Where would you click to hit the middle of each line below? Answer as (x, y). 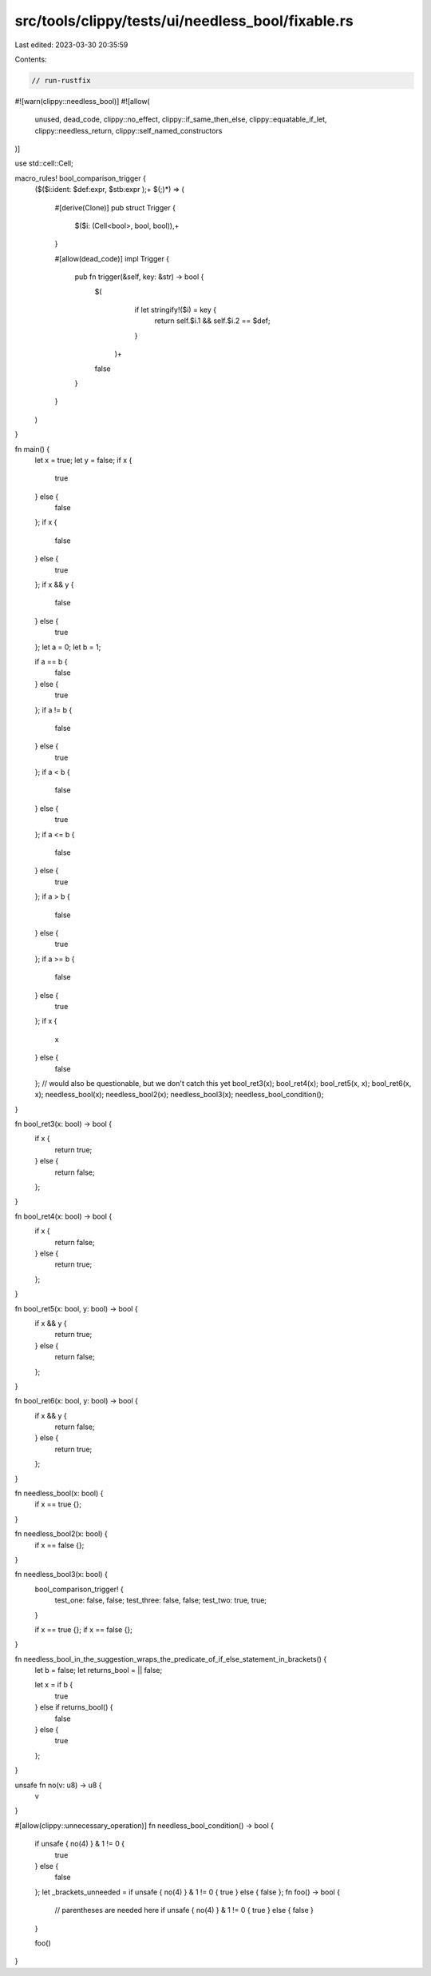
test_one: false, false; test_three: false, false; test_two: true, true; (161, 1600)
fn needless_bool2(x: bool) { (61, 1534)
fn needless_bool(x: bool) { (59, 1493)
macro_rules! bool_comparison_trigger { (81, 178)
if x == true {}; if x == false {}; (84, 1629)
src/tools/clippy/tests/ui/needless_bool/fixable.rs (184, 21)
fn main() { (32, 449)
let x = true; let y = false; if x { (83, 460)
